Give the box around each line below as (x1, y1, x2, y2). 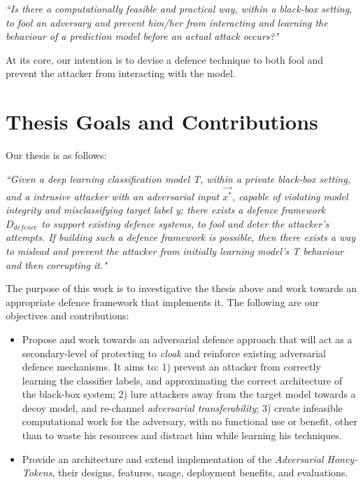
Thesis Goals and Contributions (6, 107, 318, 136)
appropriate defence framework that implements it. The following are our (6, 294, 319, 309)
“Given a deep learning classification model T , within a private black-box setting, (6, 171, 350, 186)
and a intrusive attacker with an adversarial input (6, 188, 220, 203)
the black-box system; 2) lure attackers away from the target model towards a (22, 387, 356, 401)
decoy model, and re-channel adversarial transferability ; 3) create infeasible (22, 400, 343, 415)
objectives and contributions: (6, 308, 129, 323)
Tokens (22, 465, 52, 480)
